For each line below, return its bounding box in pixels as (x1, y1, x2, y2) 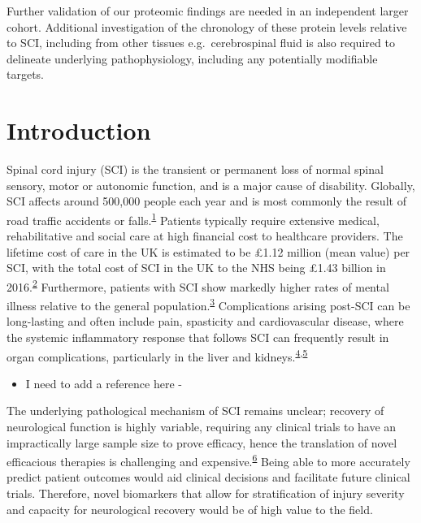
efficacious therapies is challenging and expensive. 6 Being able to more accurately (7, 451, 410, 469)
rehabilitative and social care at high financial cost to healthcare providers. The (7, 227, 403, 244)
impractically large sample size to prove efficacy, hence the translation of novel (7, 434, 397, 451)
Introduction (7, 114, 151, 147)
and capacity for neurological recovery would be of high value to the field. (7, 500, 373, 517)
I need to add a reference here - (25, 374, 182, 391)
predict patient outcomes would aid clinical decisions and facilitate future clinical (7, 469, 410, 486)
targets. (7, 66, 45, 83)
